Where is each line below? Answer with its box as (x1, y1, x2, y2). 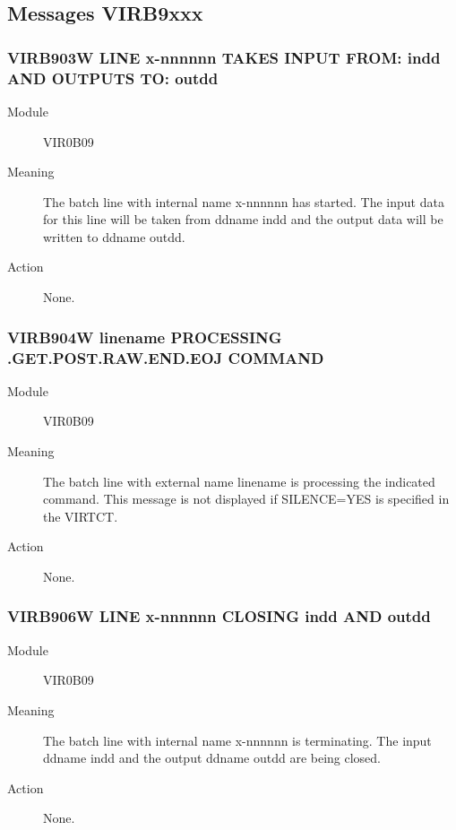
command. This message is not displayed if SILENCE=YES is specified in (43, 489, 450, 508)
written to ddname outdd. (43, 227, 185, 246)
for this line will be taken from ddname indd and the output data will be (43, 210, 443, 229)
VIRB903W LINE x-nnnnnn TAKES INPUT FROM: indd (7, 46, 441, 68)
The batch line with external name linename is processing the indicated (43, 471, 435, 490)
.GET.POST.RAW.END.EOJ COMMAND (7, 346, 324, 368)
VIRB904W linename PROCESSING (7, 325, 282, 348)
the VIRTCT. (43, 506, 118, 525)
